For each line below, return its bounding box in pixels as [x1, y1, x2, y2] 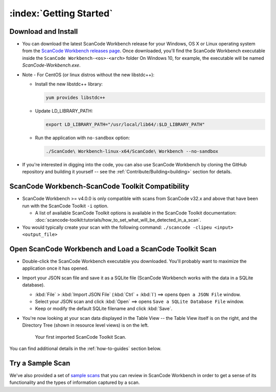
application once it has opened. [22, 265, 89, 271]
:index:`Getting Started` [9, 8, 113, 19]
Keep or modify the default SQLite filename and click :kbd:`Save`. [35, 306, 173, 312]
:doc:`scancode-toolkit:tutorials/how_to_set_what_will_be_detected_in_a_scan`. [35, 217, 201, 223]
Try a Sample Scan [9, 359, 71, 367]
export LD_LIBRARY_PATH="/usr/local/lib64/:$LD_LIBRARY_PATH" [45, 121, 205, 127]
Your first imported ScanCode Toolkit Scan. [35, 334, 126, 340]
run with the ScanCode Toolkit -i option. [22, 203, 109, 209]
